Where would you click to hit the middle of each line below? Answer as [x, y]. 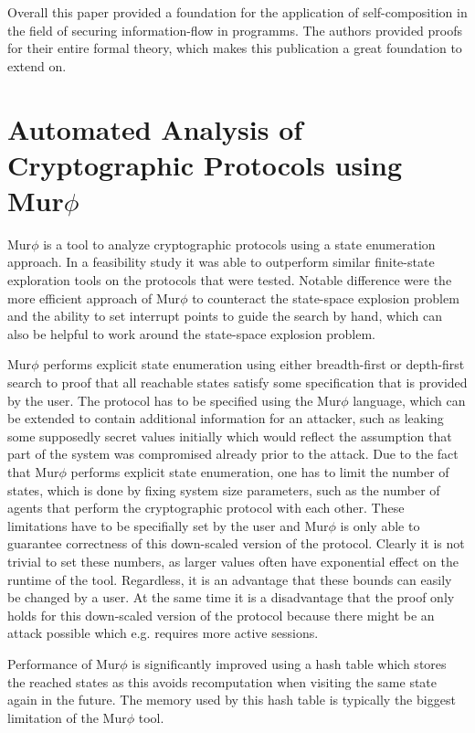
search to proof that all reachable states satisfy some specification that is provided [237, 382]
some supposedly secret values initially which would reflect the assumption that [230, 436]
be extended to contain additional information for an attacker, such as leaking [226, 418]
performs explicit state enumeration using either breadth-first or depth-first [254, 364]
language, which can [409, 400]
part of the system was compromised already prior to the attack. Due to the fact [233, 454]
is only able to [380, 525]
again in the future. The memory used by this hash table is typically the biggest [232, 700]
